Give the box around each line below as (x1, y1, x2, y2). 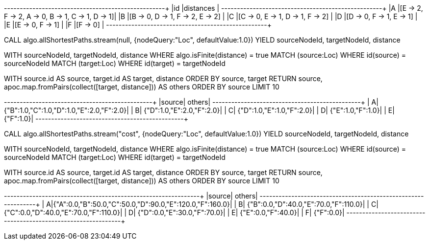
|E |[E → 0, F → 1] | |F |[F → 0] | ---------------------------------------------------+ (4, 21, 272, 29)
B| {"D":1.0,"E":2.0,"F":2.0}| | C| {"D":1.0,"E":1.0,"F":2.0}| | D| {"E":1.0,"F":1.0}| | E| (135, 106, 395, 114)
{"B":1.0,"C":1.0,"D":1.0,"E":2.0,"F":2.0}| (4, 106, 129, 114)
